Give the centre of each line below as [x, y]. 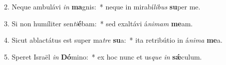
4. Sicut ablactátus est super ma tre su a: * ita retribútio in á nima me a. [113, 40]
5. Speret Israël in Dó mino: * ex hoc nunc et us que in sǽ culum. [103, 56]
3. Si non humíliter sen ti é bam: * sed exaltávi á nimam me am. [99, 23]
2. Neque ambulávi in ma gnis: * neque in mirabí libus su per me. [102, 6]
